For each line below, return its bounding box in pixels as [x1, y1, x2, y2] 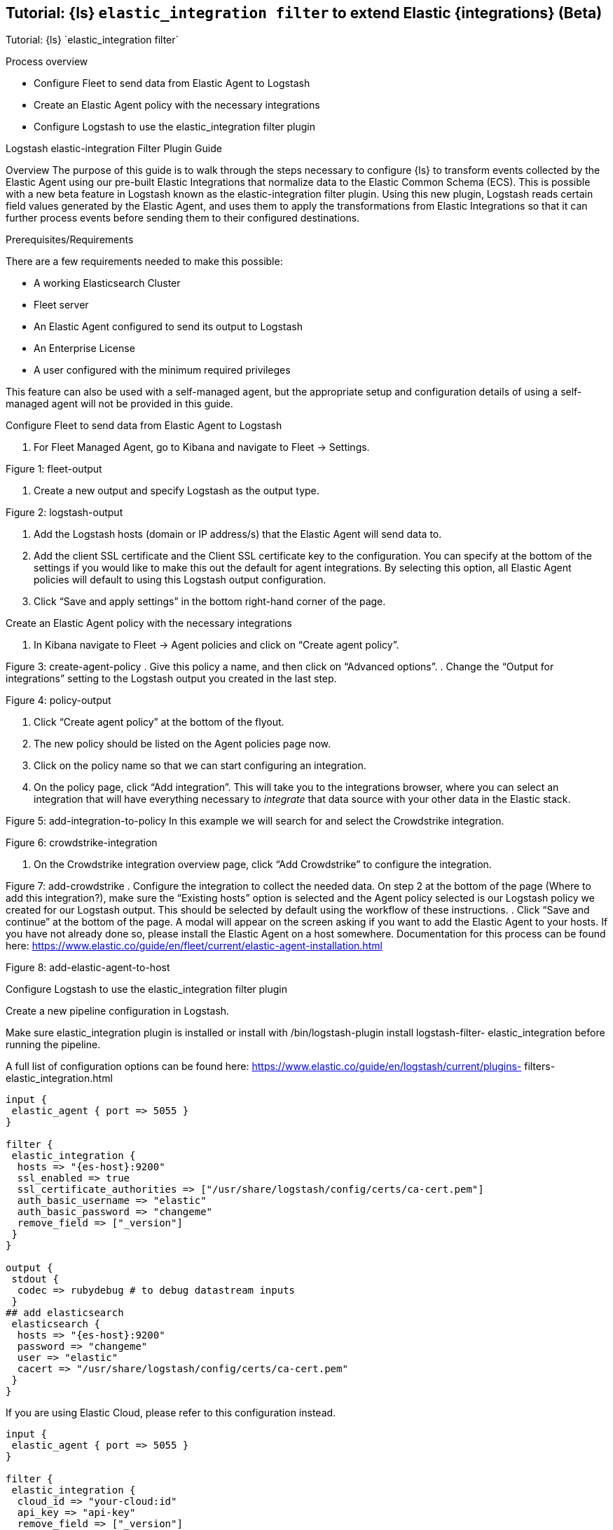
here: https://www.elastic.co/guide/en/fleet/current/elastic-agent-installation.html [6, 940, 383, 952]
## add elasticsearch [6, 1307, 124, 1319]
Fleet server [34, 299, 89, 311]
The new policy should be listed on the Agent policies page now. [34, 738, 331, 750]
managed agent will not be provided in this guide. [6, 398, 233, 410]
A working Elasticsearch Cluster [34, 277, 181, 290]
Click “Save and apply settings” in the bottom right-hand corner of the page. [34, 595, 386, 608]
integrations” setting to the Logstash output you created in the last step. [6, 672, 337, 685]
